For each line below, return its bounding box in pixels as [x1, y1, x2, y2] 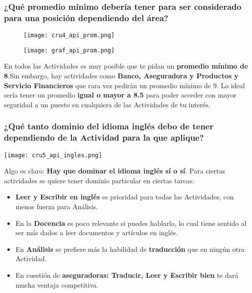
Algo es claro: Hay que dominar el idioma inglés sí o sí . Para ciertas [4, 166, 226, 176]
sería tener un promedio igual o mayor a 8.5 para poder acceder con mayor [4, 90, 237, 100]
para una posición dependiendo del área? [4, 11, 168, 24]
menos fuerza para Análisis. [15, 201, 98, 211]
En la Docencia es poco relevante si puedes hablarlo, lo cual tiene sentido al [15, 218, 247, 228]
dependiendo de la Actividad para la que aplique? [4, 131, 204, 144]
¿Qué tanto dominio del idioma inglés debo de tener [4, 120, 214, 132]
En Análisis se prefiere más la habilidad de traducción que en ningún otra [15, 244, 245, 254]
